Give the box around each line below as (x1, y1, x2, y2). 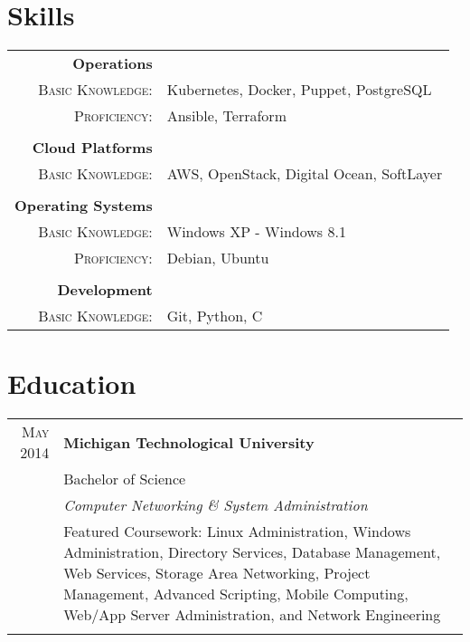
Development (57, 279, 153, 301)
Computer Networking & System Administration (63, 494, 368, 516)
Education (7, 365, 136, 402)
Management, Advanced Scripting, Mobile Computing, (63, 583, 409, 605)
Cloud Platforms (32, 137, 153, 158)
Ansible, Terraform (166, 105, 287, 127)
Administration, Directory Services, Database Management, (63, 541, 441, 563)
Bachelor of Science (63, 468, 186, 490)
